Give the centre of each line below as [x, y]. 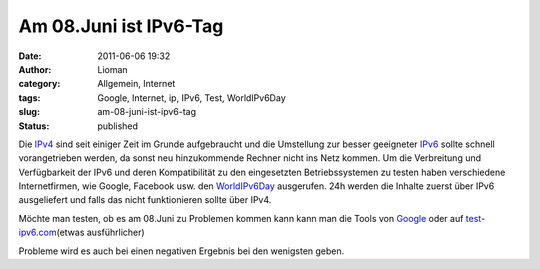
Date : [30, 56]
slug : [29, 112]
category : [39, 84]
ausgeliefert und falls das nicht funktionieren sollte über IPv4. [145, 200]
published [118, 126]
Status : [34, 126]
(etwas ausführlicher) [100, 232]
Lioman [113, 69]
